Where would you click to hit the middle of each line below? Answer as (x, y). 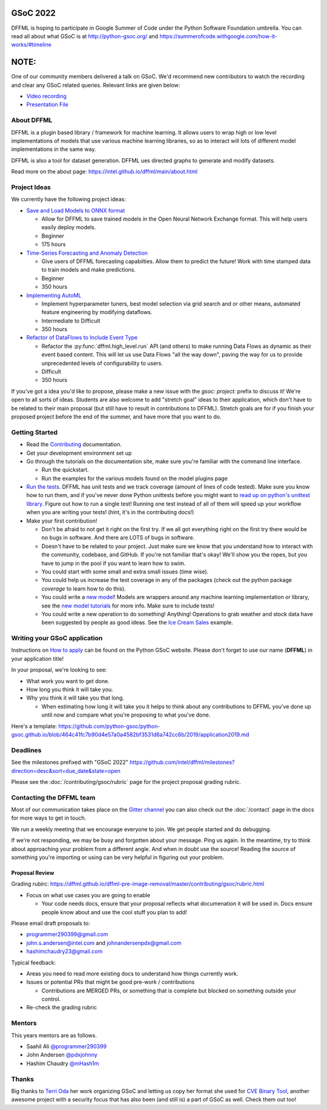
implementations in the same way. (54, 149)
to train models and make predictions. (89, 270)
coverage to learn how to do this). (84, 589)
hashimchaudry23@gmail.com (64, 951)
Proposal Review (33, 873)
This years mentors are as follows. (54, 1035)
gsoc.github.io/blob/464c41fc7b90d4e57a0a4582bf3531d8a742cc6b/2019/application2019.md (130, 734)
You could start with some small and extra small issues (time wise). (125, 571)
